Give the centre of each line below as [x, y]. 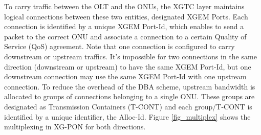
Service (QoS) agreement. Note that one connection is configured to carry [119, 46]
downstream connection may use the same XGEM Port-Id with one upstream [125, 76]
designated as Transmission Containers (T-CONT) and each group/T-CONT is [128, 106]
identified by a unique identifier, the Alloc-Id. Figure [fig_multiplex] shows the [127, 116]
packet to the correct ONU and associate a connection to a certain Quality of [125, 36]
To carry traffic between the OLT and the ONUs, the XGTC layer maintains [124, 6]
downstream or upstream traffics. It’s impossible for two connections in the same [130, 56]
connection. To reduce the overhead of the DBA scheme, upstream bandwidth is [130, 86]
